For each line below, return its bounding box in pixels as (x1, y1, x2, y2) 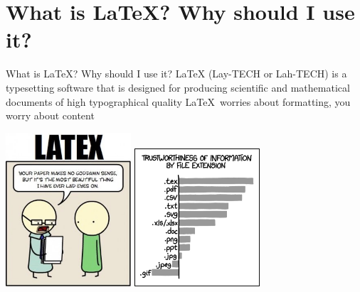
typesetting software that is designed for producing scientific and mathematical (6, 80, 350, 94)
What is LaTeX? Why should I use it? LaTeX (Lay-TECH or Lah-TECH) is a (6, 66, 347, 81)
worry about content (6, 108, 95, 123)
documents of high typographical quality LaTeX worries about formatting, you (6, 94, 351, 109)
